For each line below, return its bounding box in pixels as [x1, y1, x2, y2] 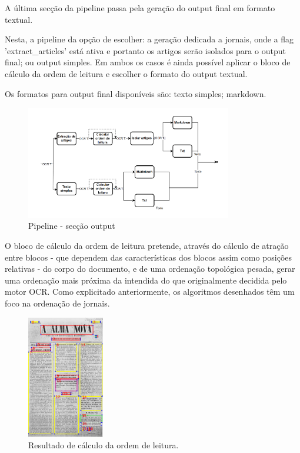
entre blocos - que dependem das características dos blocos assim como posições [5, 251, 292, 263]
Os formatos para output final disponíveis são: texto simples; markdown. [5, 87, 266, 99]
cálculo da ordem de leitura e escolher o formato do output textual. [5, 67, 248, 79]
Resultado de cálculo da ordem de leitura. [28, 439, 179, 451]
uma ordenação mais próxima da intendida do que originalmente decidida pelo [5, 274, 287, 286]
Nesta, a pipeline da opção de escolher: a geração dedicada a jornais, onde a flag [5, 33, 294, 45]
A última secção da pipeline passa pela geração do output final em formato [5, 2, 275, 14]
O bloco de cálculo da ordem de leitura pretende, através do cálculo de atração [5, 239, 289, 251]
